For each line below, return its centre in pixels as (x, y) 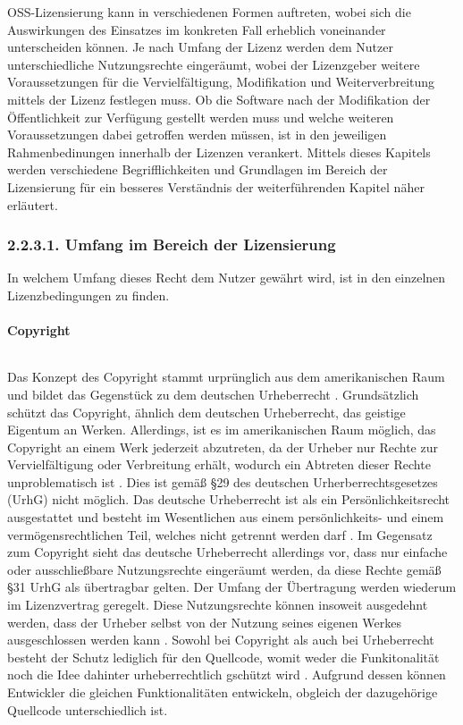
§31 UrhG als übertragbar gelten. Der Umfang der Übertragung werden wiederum (232, 587)
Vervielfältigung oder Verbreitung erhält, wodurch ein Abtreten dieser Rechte (219, 464)
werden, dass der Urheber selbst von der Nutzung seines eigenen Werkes (204, 622)
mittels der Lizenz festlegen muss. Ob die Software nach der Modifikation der (219, 99)
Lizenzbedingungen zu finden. (88, 295)
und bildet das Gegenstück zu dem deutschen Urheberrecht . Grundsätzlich (213, 394)
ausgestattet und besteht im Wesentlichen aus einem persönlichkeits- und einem (226, 517)
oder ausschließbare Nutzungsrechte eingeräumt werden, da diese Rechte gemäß (224, 569)
